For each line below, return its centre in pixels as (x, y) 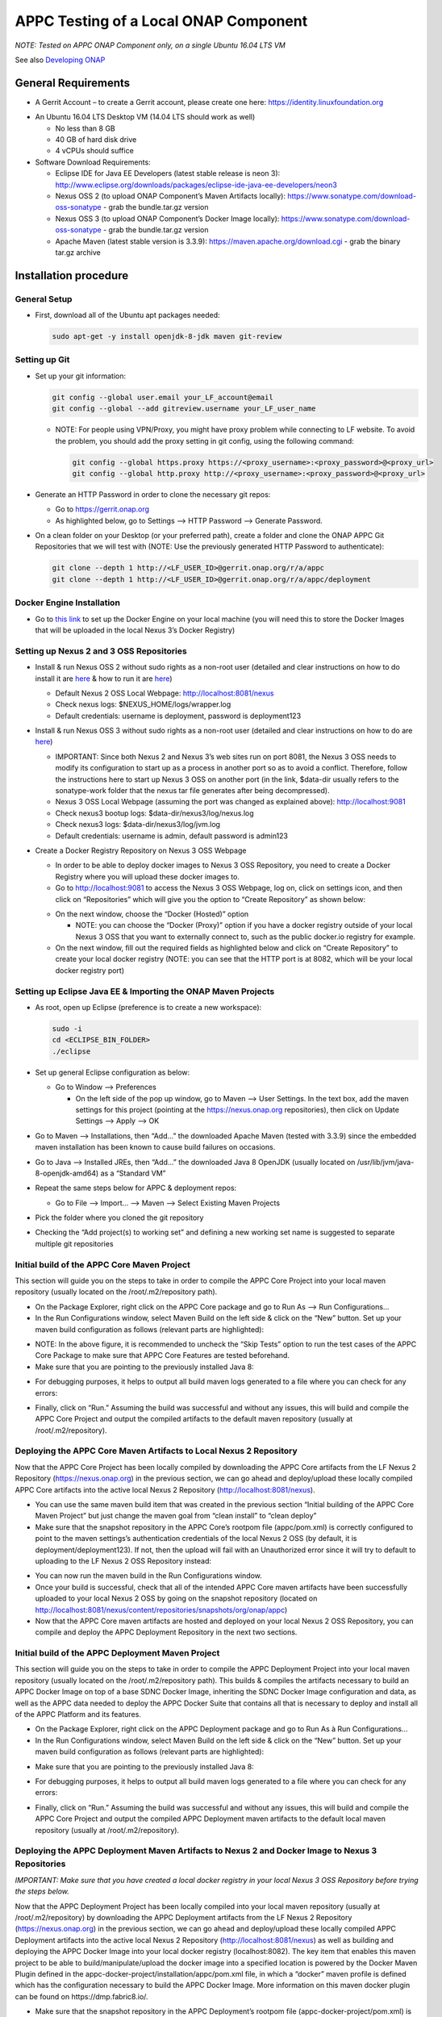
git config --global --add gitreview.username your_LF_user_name (184, 409)
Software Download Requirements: (93, 162)
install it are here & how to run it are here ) (104, 679)
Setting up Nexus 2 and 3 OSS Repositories (101, 651)
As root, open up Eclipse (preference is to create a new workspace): (148, 1008)
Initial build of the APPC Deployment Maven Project (117, 1653)
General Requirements (73, 83)
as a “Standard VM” (133, 1173)
